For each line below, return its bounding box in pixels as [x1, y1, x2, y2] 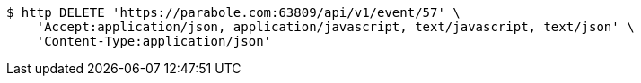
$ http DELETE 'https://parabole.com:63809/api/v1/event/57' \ [6, 5, 461, 20]
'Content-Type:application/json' [36, 34, 272, 48]
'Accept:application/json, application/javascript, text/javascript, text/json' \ [36, 20, 635, 34]
